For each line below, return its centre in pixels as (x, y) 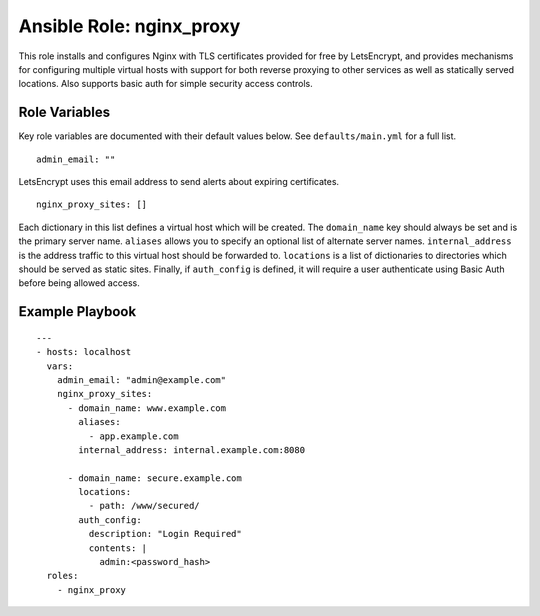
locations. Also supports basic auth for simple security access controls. (166, 84)
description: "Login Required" (165, 534)
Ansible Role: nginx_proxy (129, 26)
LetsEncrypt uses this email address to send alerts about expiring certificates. (179, 182)
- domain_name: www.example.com (147, 408)
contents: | (118, 548)
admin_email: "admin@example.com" (141, 379)
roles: (62, 576)
